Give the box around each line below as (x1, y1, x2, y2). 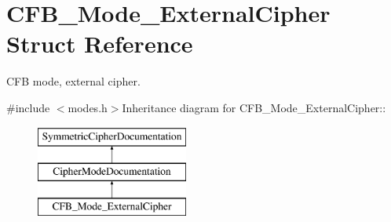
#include (6, 99, 50, 115)
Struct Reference (6, 27, 193, 60)
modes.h (68, 99, 108, 115)
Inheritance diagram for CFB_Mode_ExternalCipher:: (122, 99, 386, 115)
